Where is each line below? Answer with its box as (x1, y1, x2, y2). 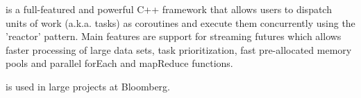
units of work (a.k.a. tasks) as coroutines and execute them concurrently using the (6, 15, 355, 30)
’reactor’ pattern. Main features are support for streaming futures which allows (6, 29, 342, 43)
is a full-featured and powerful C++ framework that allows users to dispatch (6, 2, 332, 16)
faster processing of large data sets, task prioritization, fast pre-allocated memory (6, 42, 352, 57)
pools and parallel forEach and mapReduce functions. (6, 56, 233, 70)
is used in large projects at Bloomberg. (6, 79, 170, 93)
